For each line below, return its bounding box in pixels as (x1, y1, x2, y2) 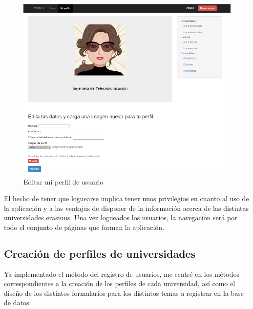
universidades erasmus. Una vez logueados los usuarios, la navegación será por (4, 212, 237, 223)
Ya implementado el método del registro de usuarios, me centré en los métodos (4, 268, 239, 279)
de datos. (4, 297, 31, 308)
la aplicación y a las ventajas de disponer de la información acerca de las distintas (4, 203, 249, 213)
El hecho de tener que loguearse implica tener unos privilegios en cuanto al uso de (4, 193, 249, 203)
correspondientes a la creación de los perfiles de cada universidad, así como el (4, 278, 235, 288)
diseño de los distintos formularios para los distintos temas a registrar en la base (4, 288, 244, 298)
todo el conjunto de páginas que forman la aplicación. (4, 222, 164, 232)
